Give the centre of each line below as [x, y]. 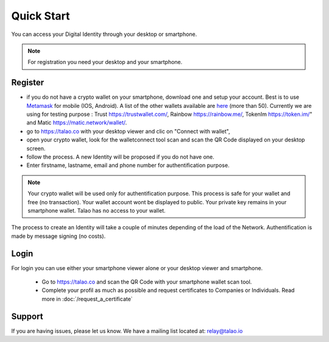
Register [28, 83]
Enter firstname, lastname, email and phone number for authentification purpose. [128, 165]
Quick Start [41, 16]
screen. [36, 148]
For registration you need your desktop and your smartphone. [105, 62]
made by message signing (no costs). [58, 236]
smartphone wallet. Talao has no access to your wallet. [97, 210]
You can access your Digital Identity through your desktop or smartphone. [104, 34]
